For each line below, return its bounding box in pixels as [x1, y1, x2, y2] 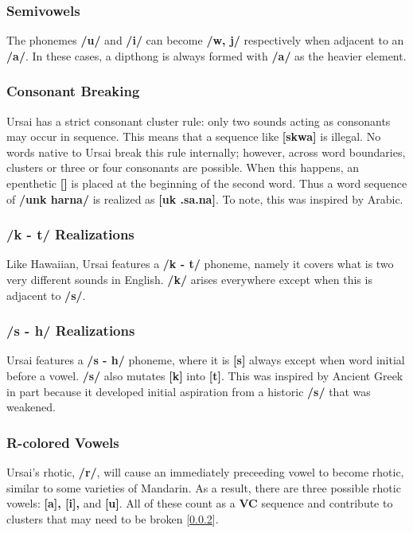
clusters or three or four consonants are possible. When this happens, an [6, 159, 360, 176]
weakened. [6, 399, 56, 415]
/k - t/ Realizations [6, 224, 134, 244]
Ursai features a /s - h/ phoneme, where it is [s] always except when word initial [6, 352, 405, 368]
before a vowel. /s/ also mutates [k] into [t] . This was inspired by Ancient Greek [6, 368, 403, 383]
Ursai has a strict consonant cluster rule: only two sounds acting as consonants [6, 112, 391, 129]
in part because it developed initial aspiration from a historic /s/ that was [6, 383, 371, 399]
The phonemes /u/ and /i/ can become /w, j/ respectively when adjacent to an [6, 32, 404, 49]
